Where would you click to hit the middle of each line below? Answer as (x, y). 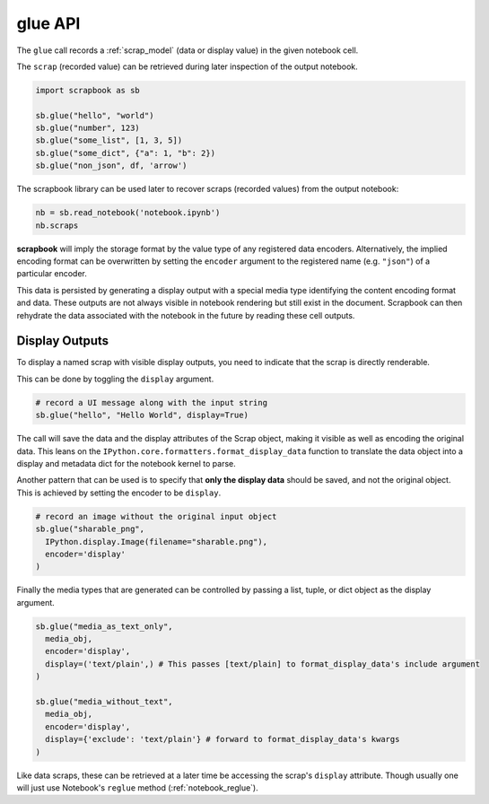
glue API (48, 23)
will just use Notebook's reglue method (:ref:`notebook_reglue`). (138, 787)
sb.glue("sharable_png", (90, 529)
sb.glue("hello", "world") (95, 115)
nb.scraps (57, 225)
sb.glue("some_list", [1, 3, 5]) (109, 140)
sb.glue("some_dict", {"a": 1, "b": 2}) (125, 153)
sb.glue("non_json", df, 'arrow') (111, 166)
